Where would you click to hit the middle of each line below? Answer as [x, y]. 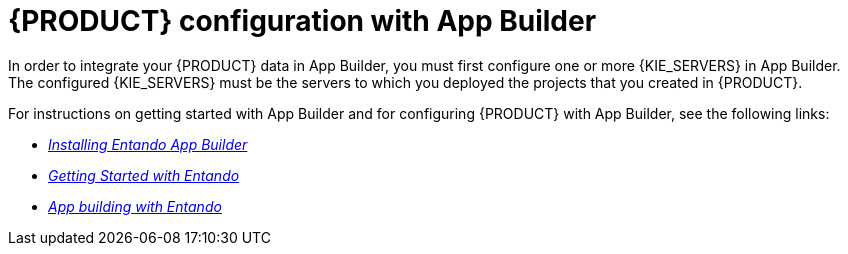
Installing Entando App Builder [148, 144]
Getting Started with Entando [144, 175]
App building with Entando [135, 206]
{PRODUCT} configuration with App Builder [302, 21]
